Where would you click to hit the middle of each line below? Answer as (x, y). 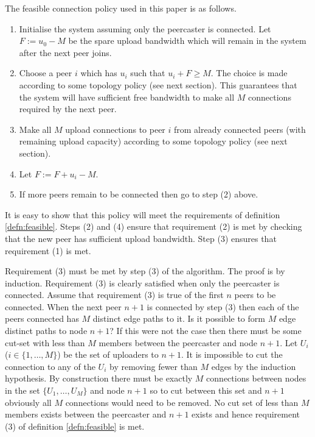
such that (148, 73)
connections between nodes (256, 378)
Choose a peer (46, 73)
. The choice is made (249, 73)
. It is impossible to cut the (232, 354)
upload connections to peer (115, 129)
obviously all (28, 402)
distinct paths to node (46, 331)
